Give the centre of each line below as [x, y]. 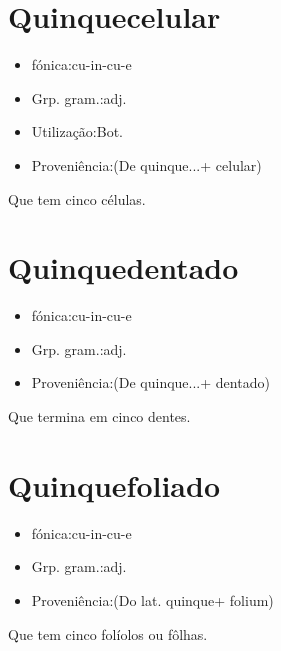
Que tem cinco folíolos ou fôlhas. [108, 633]
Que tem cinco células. [77, 198]
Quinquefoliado [114, 484]
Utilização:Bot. [77, 131]
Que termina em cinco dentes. [99, 416]
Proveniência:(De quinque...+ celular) [146, 164]
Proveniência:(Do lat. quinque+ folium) [152, 599]
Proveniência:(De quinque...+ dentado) [150, 382]
